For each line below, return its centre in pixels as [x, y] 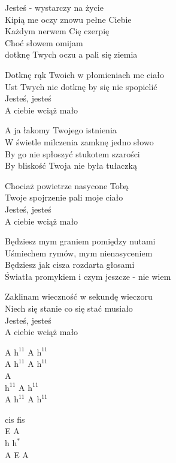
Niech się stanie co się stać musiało [69, 308]
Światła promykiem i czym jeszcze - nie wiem [88, 276]
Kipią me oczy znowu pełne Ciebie [68, 19]
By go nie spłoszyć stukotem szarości [72, 153]
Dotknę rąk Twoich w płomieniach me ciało [84, 74]
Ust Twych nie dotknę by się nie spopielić [81, 86]
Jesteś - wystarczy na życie [54, 7]
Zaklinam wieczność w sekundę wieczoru [79, 296]
